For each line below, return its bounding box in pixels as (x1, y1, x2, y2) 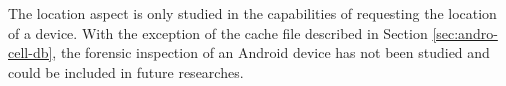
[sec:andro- (432, 22, 498, 43)
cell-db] (8, 42, 53, 63)
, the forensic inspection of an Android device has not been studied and (52, 42, 490, 63)
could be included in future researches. (8, 61, 244, 82)
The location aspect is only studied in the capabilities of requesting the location (8, 3, 497, 23)
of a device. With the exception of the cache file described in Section (8, 22, 428, 43)
